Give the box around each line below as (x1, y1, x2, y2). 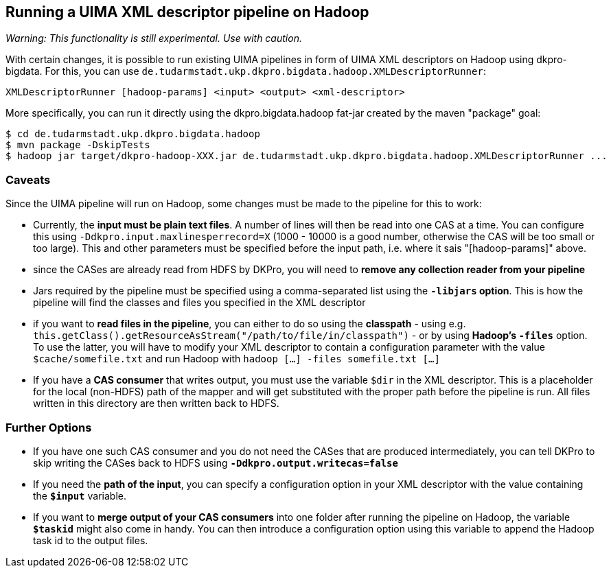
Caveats (5, 172, 51, 187)
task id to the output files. (33, 534, 148, 546)
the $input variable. (33, 489, 126, 502)
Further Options (5, 420, 92, 434)
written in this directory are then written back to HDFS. (33, 397, 279, 410)
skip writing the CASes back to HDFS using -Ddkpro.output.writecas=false (33, 456, 398, 469)
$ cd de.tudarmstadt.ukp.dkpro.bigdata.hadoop (5, 128, 260, 140)
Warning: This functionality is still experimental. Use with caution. (5, 32, 302, 45)
